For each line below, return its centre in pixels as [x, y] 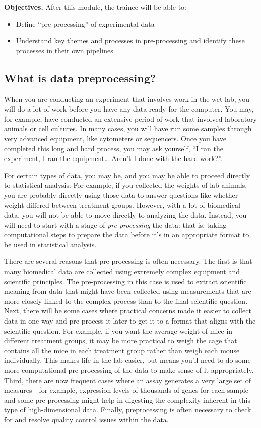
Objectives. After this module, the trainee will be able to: [95, 7]
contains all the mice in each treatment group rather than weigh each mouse [122, 350]
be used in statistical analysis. [50, 244]
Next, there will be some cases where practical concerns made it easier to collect [128, 311]
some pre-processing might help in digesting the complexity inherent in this [134, 399]
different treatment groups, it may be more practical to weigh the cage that [121, 340]
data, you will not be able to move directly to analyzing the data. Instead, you [125, 215]
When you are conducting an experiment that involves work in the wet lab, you [127, 99]
